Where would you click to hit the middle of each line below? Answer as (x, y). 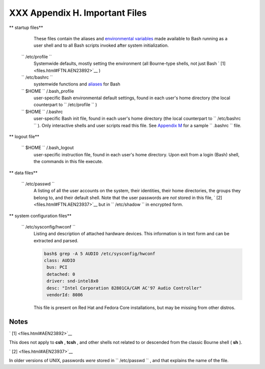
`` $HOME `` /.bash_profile (48, 91)
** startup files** (26, 28)
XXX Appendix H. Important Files (78, 13)
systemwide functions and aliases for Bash (77, 84)
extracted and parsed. (56, 240)
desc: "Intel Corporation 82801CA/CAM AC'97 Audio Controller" (124, 288)
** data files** (23, 172)
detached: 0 (61, 274)
